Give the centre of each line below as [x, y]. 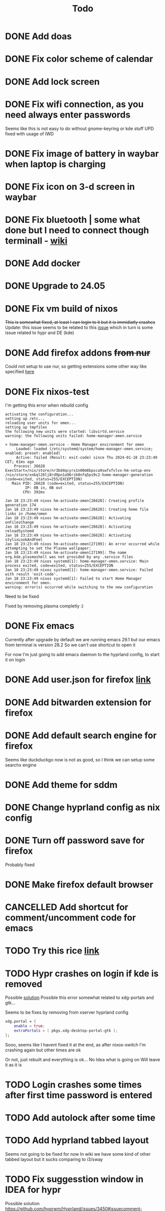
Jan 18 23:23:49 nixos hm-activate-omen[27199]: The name [66, 553]
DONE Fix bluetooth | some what [73, 220]
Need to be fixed [22, 596]
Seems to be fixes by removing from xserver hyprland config [67, 1012]
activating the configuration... [39, 415]
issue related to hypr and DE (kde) [40, 333]
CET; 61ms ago [20, 462]
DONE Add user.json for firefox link [78, 680]
